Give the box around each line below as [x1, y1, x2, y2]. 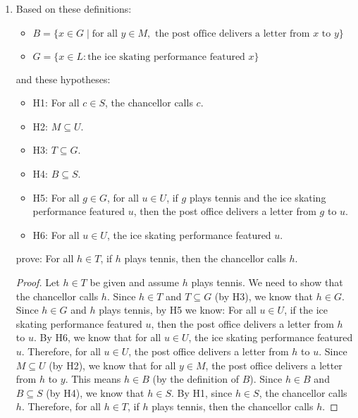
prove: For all [16, 251, 74, 266]
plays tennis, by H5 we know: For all [99, 302, 257, 317]
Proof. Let [16, 274, 60, 289]
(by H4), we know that [46, 385, 144, 400]
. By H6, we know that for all [33, 330, 161, 345]
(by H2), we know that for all [49, 357, 176, 372]
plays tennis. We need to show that [191, 274, 343, 289]
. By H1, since [171, 385, 233, 400]
